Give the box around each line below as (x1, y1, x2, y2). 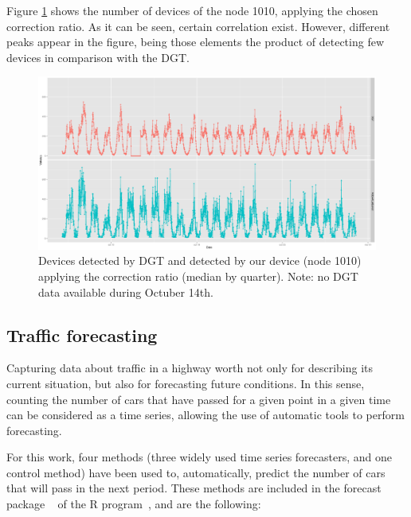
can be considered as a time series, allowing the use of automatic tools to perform (6, 406, 405, 423)
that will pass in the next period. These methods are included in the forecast (6, 480, 382, 496)
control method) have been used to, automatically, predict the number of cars (6, 464, 386, 480)
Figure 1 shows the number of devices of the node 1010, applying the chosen (6, 2, 378, 18)
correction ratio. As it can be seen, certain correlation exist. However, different (6, 17, 390, 34)
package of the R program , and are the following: (6, 496, 261, 512)
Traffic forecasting (6, 322, 158, 347)
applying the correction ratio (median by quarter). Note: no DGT (38, 267, 358, 284)
